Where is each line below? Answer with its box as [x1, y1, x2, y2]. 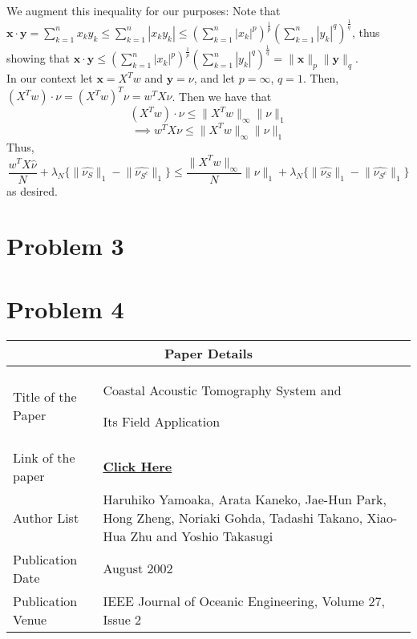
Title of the [13, 386, 77, 406]
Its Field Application [103, 411, 221, 431]
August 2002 [103, 559, 173, 578]
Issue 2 [103, 609, 142, 629]
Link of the [13, 447, 75, 467]
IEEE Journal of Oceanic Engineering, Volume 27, [103, 591, 385, 610]
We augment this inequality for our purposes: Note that [6, 2, 281, 18]
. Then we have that [172, 87, 272, 104]
